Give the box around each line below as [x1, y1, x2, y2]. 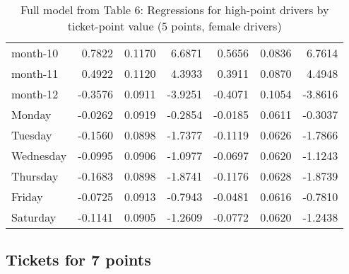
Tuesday [11, 127, 52, 143]
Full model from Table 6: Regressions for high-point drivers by [20, 1, 329, 18]
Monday [11, 106, 52, 122]
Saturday [11, 209, 57, 225]
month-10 [11, 45, 59, 61]
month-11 [11, 65, 59, 81]
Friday [11, 188, 43, 205]
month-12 [11, 86, 59, 102]
